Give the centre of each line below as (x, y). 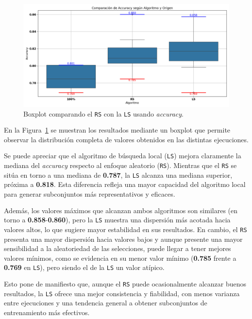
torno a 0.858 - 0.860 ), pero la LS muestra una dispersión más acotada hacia (117, 220)
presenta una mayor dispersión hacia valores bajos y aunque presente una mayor (123, 239)
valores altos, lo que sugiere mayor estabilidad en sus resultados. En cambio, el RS (126, 229)
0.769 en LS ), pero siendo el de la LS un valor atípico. (84, 267)
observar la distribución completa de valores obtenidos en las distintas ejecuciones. (126, 139)
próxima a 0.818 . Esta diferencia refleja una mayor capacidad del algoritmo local (125, 184)
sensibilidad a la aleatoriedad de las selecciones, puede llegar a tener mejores (118, 248)
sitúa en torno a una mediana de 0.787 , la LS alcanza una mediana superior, (118, 175)
